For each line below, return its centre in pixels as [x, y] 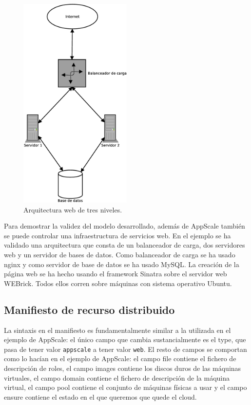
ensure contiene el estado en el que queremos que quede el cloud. [100, 396]
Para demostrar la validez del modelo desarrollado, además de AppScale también [125, 226]
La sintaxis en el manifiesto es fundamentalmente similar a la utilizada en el [117, 330]
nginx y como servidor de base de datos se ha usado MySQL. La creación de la [122, 264]
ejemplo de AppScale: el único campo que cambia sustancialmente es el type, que [125, 339]
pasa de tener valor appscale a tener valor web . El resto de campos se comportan [125, 349]
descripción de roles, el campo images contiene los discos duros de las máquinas [123, 368]
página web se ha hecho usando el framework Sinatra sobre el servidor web [116, 274]
